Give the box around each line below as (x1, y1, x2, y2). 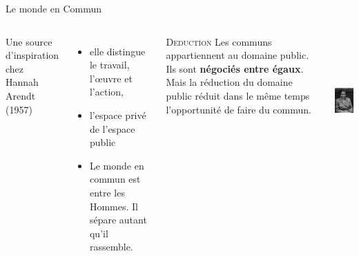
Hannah (6, 75, 39, 89)
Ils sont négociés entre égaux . (166, 61, 304, 75)
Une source (6, 34, 52, 48)
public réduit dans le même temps (166, 88, 310, 102)
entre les (89, 185, 125, 199)
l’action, (89, 84, 124, 99)
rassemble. (89, 239, 133, 254)
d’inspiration (6, 48, 59, 62)
